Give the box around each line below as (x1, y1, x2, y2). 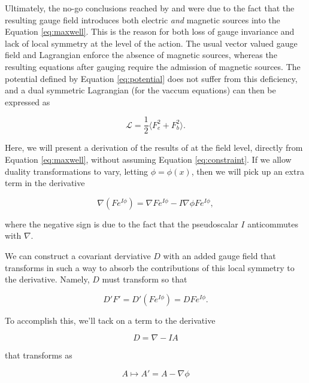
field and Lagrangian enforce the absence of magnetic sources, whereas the (5, 48, 277, 61)
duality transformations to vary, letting (5, 165, 149, 177)
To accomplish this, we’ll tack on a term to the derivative (5, 314, 216, 326)
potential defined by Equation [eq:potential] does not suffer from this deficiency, (5, 72, 298, 84)
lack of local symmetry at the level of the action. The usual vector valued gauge (5, 37, 298, 49)
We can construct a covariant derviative (5, 249, 151, 262)
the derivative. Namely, (5, 273, 90, 285)
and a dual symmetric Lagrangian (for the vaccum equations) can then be (5, 84, 276, 96)
